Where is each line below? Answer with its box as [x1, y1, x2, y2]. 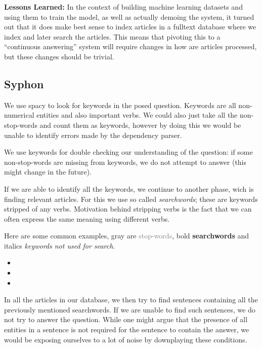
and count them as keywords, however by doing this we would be [39, 119, 241, 130]
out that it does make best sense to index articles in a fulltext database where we [4, 21, 256, 32]
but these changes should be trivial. [4, 51, 114, 61]
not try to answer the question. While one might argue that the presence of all [4, 314, 248, 325]
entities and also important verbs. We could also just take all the [36, 110, 238, 120]
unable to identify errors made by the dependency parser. [4, 129, 182, 140]
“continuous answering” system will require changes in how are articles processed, [4, 41, 257, 52]
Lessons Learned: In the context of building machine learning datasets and [4, 2, 243, 12]
